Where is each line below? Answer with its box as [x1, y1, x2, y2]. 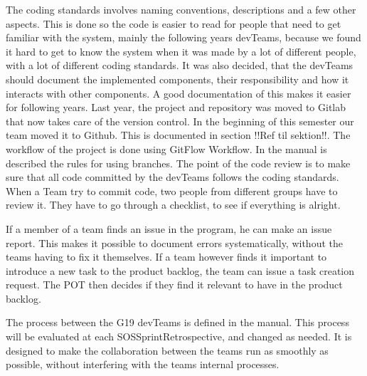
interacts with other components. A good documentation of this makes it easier [6, 85, 351, 100]
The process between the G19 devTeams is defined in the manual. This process [6, 315, 349, 330]
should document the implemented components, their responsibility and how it [6, 71, 349, 86]
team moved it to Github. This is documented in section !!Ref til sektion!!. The [6, 127, 351, 142]
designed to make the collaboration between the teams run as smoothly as [6, 343, 329, 357]
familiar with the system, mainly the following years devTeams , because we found [6, 30, 361, 45]
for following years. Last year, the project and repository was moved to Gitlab [6, 100, 346, 115]
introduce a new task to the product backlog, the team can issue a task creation [6, 263, 354, 278]
